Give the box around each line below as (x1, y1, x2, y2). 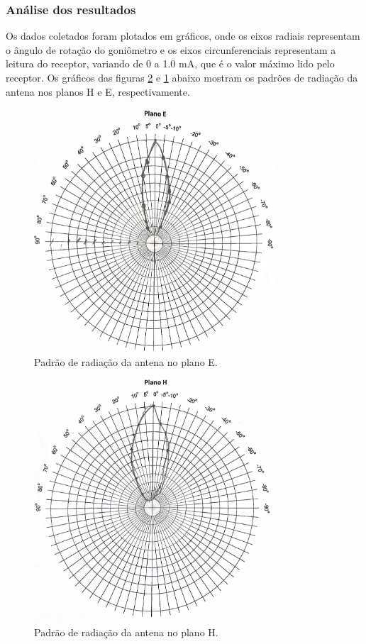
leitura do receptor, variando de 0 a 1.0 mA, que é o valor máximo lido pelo (6, 56, 335, 71)
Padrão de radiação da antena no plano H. (34, 624, 218, 639)
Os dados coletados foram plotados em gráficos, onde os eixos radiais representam (6, 28, 360, 43)
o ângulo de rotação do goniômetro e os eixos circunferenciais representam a (6, 42, 336, 57)
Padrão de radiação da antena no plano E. (34, 354, 218, 369)
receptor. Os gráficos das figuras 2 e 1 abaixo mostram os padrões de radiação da (6, 70, 358, 84)
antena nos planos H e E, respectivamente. (6, 84, 190, 99)
